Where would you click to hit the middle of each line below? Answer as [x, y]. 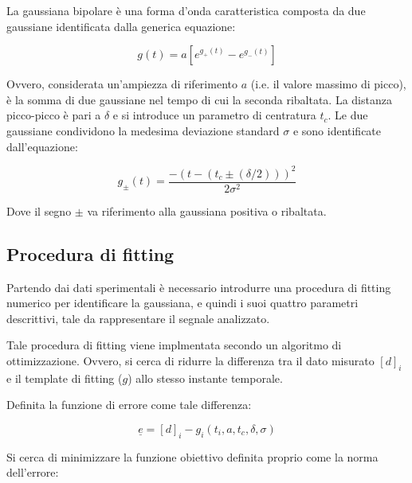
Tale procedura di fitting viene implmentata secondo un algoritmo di [174, 345]
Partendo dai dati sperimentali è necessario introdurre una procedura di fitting [199, 287]
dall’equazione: [42, 146]
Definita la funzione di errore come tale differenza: [129, 405]
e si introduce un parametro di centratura [214, 115]
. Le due [348, 115]
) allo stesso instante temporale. [205, 378]
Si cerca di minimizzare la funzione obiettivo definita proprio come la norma [192, 456]
